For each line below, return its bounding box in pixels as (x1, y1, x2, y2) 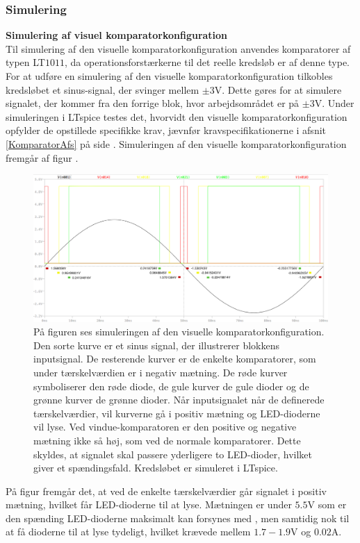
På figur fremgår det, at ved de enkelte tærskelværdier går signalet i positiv (6, 483, 327, 498)
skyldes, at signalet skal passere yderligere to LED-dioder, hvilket (33, 446, 312, 461)
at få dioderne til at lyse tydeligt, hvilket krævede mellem (6, 524, 251, 539)
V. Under (314, 96, 354, 110)
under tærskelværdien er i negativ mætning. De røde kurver (33, 365, 288, 379)
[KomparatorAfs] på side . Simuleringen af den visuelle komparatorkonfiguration (6, 136, 347, 151)
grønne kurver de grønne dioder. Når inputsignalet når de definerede (33, 392, 325, 407)
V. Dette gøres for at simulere (214, 82, 342, 97)
